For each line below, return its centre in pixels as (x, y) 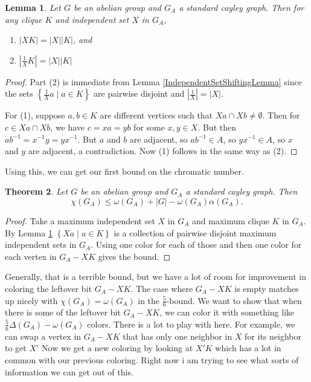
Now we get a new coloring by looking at (117, 348)
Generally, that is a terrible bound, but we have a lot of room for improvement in (155, 277)
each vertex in (31, 256)
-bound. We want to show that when (234, 300)
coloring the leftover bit (48, 288)
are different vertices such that (156, 115)
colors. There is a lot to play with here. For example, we (191, 324)
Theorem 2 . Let (37, 191)
